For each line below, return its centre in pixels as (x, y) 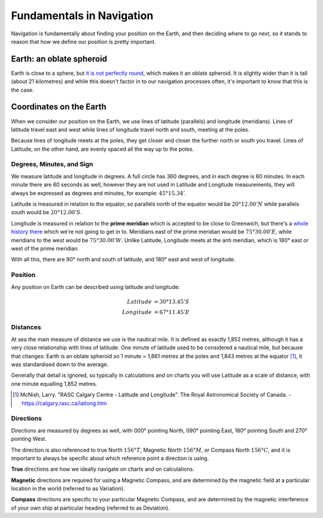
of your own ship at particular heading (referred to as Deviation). (90, 508)
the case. (22, 90)
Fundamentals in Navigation (82, 16)
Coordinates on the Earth (59, 107)
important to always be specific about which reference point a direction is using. (110, 458)
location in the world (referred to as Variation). (68, 489)
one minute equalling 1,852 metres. (54, 383)
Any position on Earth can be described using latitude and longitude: (95, 287)
